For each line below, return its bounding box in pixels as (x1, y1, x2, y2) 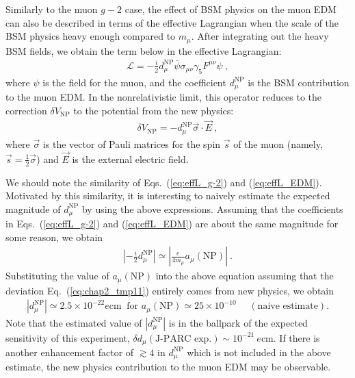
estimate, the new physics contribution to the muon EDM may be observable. (5, 360, 331, 374)
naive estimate (257, 301, 318, 312)
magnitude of (5, 201, 61, 216)
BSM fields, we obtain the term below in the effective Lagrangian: (5, 43, 282, 58)
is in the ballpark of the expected (168, 315, 308, 329)
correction (5, 103, 47, 117)
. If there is (273, 330, 320, 344)
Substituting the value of (5, 268, 109, 283)
